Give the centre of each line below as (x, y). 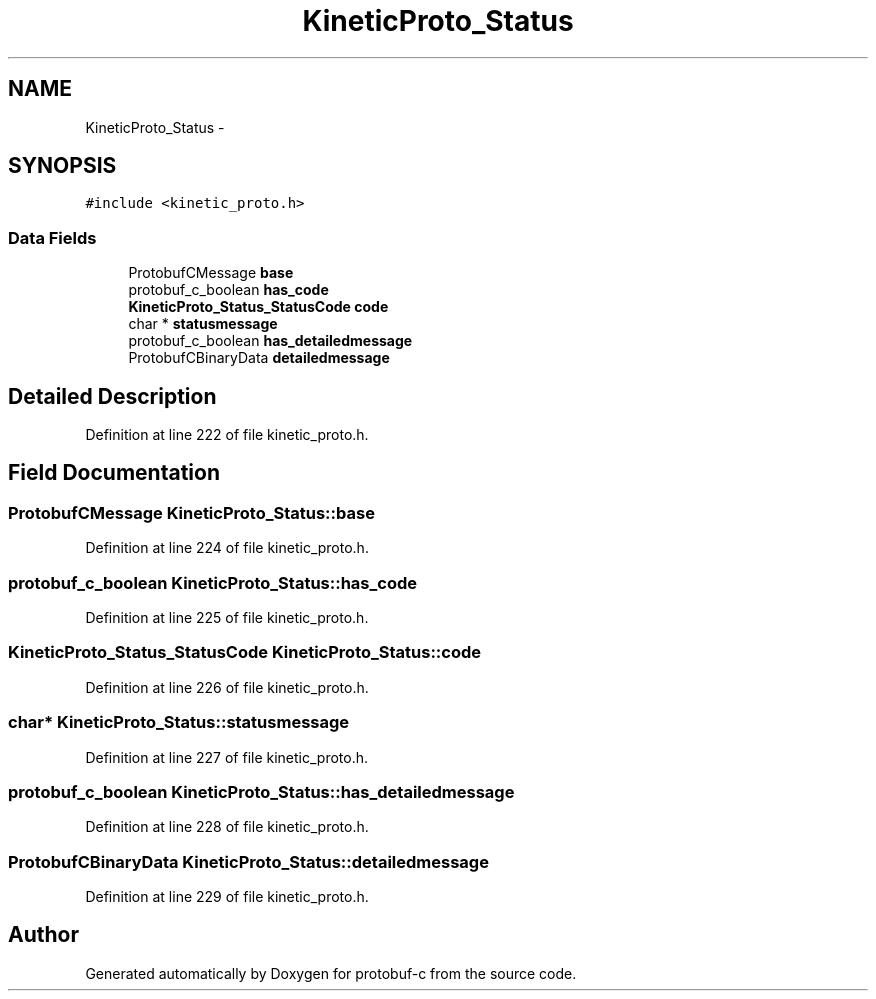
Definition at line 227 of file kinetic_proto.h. (227, 757)
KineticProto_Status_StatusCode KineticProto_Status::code (245, 652)
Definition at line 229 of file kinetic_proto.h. (227, 896)
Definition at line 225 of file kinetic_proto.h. (227, 617)
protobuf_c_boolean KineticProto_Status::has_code (213, 582)
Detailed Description (112, 396)
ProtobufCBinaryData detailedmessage (259, 358)
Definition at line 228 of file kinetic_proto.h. (227, 827)
